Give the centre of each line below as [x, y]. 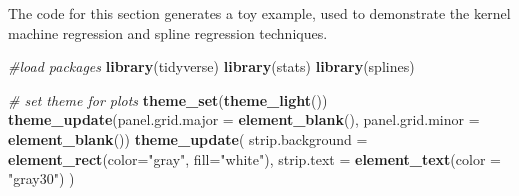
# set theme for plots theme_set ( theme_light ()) [168, 99]
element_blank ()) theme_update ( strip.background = [188, 138]
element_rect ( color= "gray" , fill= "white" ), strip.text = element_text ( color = [254, 158]
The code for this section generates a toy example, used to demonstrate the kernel [259, 13]
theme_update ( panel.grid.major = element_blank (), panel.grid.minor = [244, 119]
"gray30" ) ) [41, 178]
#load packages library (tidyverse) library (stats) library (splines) [211, 66]
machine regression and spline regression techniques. [168, 32]
